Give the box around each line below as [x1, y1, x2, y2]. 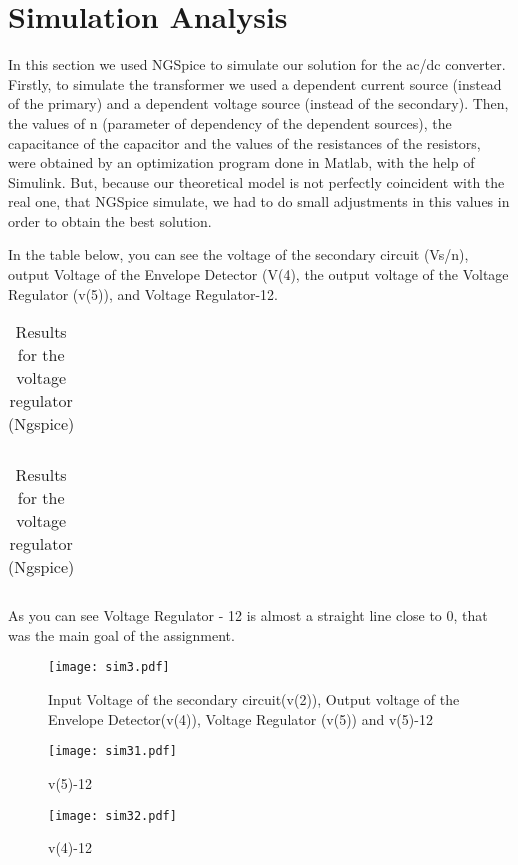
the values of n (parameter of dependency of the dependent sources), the [8, 112, 452, 133]
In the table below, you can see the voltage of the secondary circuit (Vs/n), [8, 244, 469, 265]
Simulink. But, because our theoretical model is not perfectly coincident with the [8, 171, 505, 192]
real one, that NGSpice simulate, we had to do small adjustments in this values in [8, 191, 510, 212]
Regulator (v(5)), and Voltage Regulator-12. [8, 283, 278, 304]
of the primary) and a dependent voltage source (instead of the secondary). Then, [8, 93, 509, 114]
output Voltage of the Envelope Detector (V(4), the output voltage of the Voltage [8, 264, 509, 285]
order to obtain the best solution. [8, 210, 212, 231]
